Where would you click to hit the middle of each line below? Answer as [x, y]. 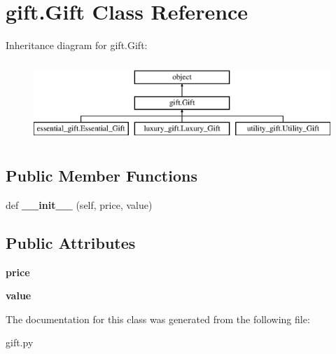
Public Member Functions [101, 176]
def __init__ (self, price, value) [79, 204]
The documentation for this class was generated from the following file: [158, 319]
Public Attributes [71, 242]
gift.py [20, 342]
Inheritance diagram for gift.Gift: [77, 45]
